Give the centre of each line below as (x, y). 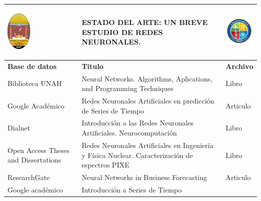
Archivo (239, 66)
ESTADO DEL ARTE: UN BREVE (145, 22)
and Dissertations (34, 160)
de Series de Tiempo (113, 110)
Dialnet (19, 128)
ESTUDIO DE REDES (122, 32)
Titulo (93, 66)
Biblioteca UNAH (35, 83)
